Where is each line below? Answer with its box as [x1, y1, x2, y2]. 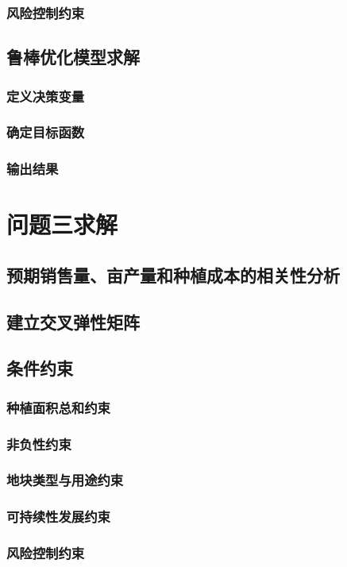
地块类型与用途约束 [6, 470, 124, 490]
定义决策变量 [6, 86, 85, 106]
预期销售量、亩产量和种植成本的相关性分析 [6, 262, 340, 287]
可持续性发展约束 [6, 507, 110, 526]
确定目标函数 [6, 122, 85, 142]
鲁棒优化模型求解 [6, 44, 140, 69]
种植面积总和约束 [6, 397, 110, 417]
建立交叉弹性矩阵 [6, 309, 140, 334]
